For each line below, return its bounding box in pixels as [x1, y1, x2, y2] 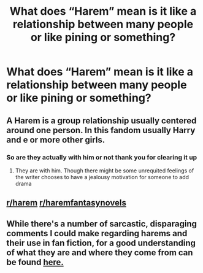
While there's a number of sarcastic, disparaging [6, 218, 197, 229]
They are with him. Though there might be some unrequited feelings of [15, 167, 194, 174]
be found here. [6, 256, 64, 267]
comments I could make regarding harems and [6, 228, 188, 239]
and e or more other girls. [6, 134, 105, 145]
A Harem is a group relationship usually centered [6, 115, 197, 126]
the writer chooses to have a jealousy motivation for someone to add [15, 173, 189, 180]
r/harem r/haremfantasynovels [6, 198, 127, 208]
